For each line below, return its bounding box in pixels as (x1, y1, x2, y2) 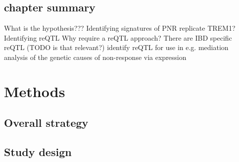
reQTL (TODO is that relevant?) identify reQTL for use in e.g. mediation (4, 42, 229, 53)
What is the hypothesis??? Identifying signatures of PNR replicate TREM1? (4, 23, 236, 33)
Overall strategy (4, 115, 89, 130)
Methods (4, 81, 65, 101)
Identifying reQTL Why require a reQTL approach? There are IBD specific (4, 32, 232, 43)
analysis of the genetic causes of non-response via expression (4, 52, 187, 62)
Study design (4, 144, 72, 160)
